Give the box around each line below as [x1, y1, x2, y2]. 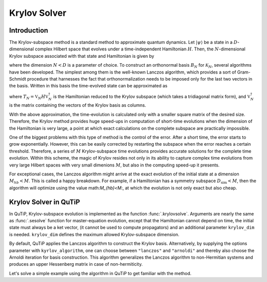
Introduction [9, 26, 48, 35]
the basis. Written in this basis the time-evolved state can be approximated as [9, 83, 168, 89]
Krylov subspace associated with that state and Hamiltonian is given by [9, 53, 154, 59]
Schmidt [9, 76, 27, 82]
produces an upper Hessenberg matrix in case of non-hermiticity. [9, 261, 143, 267]
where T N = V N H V [9, 93, 49, 101]
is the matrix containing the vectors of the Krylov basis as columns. [9, 102, 146, 108]
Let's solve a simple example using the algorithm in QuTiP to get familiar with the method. [9, 270, 192, 276]
